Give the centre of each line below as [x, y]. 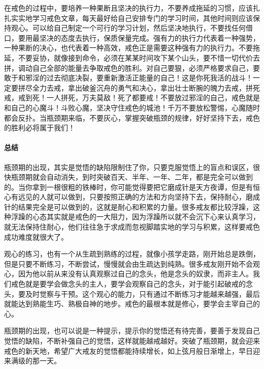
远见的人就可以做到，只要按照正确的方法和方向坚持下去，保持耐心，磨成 [139, 197]
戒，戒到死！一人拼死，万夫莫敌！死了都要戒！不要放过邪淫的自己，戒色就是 [132, 97]
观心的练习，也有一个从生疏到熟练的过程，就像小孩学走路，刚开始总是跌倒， [132, 254]
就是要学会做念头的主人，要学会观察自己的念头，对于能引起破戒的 [135, 284]
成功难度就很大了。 [36, 236]
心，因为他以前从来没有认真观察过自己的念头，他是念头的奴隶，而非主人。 [128, 274]
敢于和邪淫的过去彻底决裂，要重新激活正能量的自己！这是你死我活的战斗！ [128, 78]
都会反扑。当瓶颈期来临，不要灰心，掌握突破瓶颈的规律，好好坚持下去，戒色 [132, 117]
